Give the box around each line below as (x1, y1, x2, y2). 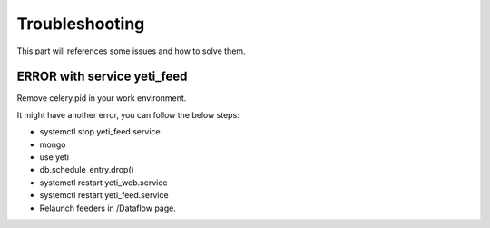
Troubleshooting (16, 14, 145, 34)
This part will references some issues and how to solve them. (16, 45, 246, 56)
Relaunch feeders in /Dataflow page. (39, 203, 176, 213)
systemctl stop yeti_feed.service (39, 126, 161, 137)
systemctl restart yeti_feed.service (39, 190, 169, 201)
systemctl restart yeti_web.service (39, 177, 168, 188)
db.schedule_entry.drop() (39, 164, 135, 175)
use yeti (39, 152, 70, 163)
